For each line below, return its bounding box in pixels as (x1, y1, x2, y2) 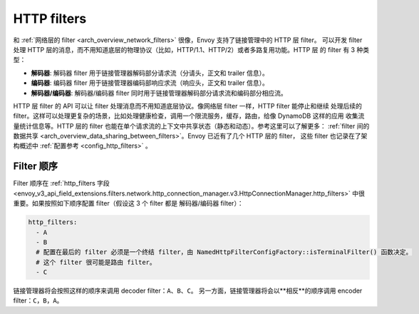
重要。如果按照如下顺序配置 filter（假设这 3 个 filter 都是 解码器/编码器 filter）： (13, 199, 244, 208)
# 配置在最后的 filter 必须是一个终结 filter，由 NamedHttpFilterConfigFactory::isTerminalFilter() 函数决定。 (36, 248, 413, 256)
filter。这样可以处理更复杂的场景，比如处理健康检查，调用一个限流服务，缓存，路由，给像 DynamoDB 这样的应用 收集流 (13, 111, 365, 121)
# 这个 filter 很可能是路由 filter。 (36, 258, 156, 266)
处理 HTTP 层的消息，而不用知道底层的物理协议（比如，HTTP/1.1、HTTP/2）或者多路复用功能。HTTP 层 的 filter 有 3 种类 (13, 45, 370, 54)
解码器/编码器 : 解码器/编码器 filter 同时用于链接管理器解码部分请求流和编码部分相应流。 (31, 88, 288, 97)
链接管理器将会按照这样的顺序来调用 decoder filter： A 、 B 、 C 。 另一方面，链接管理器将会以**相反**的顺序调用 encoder (13, 286, 363, 295)
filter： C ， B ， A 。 (13, 296, 63, 305)
